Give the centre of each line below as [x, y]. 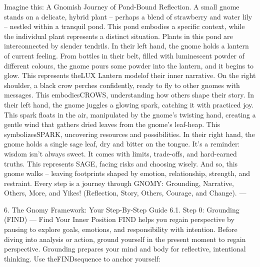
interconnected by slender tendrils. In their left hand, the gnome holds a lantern [126, 46]
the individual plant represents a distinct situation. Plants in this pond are [118, 36]
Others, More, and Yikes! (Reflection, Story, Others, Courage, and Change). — [125, 193]
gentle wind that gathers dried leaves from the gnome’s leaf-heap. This [112, 124]
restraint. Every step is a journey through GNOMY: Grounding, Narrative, [119, 183]
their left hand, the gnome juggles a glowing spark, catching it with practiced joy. [129, 104]
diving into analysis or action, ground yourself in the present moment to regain [125, 239]
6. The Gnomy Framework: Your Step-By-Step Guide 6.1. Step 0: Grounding [122, 209]
